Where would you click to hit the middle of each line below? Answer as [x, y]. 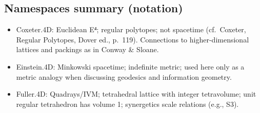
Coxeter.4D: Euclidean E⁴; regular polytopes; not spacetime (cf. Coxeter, [131, 29]
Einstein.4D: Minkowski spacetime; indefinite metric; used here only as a [130, 66]
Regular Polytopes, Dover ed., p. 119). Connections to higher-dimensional [133, 39]
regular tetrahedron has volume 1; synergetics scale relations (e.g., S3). [127, 104]
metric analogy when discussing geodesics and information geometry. [124, 76]
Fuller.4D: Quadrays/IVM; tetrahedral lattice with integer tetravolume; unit [136, 94]
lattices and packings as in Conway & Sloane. [87, 49]
